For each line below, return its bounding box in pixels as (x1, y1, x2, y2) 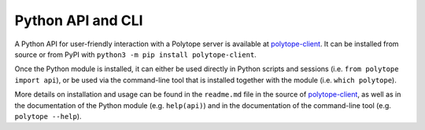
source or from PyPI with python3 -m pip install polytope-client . (14, 49, 257, 59)
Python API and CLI (14, 12, 143, 29)
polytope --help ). (14, 111, 82, 121)
